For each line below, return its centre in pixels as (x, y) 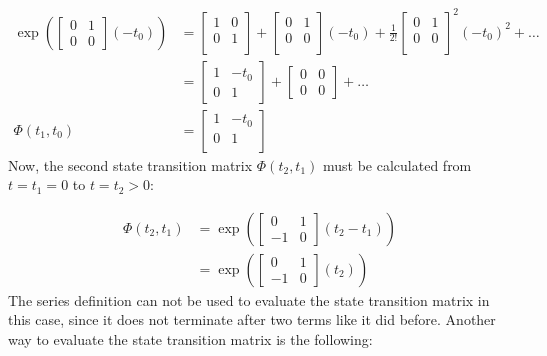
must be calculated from (397, 164)
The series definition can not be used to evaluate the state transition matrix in (249, 299)
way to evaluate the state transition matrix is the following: (190, 339)
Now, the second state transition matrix (130, 164)
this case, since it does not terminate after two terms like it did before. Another (252, 319)
